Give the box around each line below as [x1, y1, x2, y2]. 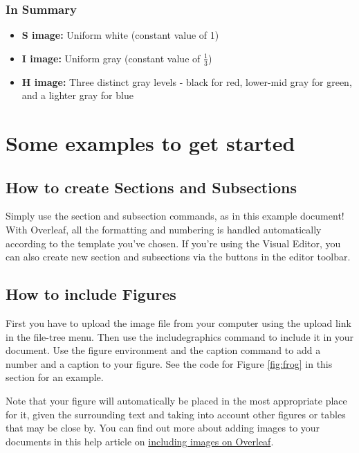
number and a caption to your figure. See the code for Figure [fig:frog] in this [6, 356, 333, 371]
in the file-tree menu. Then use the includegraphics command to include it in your [6, 329, 354, 344]
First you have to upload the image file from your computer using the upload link [6, 315, 351, 330]
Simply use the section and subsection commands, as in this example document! [6, 208, 344, 223]
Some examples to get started [6, 129, 295, 157]
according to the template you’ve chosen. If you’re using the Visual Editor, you [6, 236, 341, 250]
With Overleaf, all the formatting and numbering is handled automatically [6, 222, 322, 236]
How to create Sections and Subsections [6, 176, 297, 197]
